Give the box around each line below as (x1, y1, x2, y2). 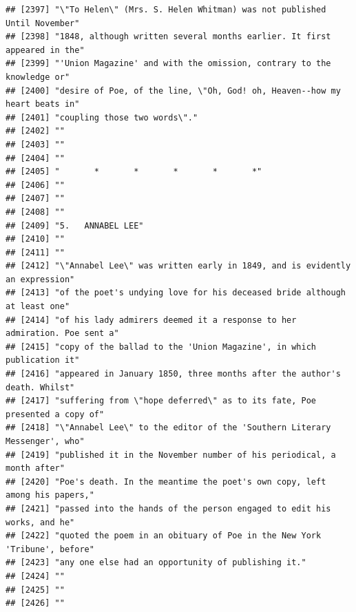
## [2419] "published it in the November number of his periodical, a (6, 450, 336, 460)
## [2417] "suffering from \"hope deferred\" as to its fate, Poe (6, 396, 317, 406)
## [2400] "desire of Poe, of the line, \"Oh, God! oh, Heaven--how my (6, 85, 341, 96)
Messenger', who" (6, 436, 85, 446)
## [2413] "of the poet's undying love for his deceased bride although (6, 288, 346, 298)
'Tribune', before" (6, 544, 94, 554)
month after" (6, 463, 65, 474)
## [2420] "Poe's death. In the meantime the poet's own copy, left (6, 476, 326, 487)
